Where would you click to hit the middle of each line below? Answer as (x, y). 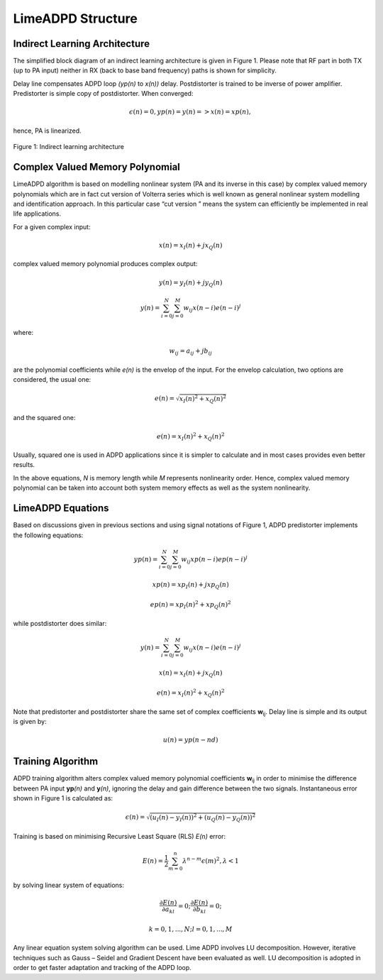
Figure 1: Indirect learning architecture (68, 147)
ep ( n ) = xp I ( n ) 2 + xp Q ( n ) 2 (190, 605)
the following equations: (48, 535)
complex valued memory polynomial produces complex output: (105, 264)
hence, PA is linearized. (47, 131)
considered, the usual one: (52, 379)
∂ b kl (199, 910)
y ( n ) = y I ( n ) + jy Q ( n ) (190, 283)
